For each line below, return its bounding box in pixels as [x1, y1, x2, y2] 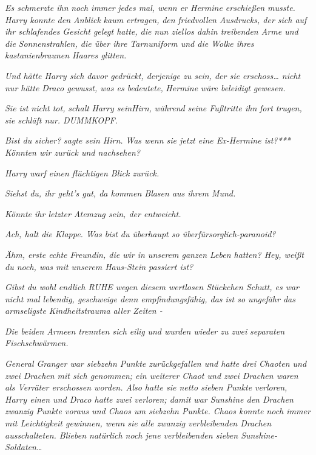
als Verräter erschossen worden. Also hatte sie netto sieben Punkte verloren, [5, 381, 287, 394]
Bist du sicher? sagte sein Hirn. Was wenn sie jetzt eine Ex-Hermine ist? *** [5, 134, 291, 147]
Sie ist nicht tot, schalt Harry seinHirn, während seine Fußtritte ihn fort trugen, [5, 102, 302, 114]
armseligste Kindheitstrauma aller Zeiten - [5, 304, 163, 317]
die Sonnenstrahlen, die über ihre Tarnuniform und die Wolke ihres [5, 36, 254, 49]
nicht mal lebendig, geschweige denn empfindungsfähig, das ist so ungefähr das [5, 292, 295, 305]
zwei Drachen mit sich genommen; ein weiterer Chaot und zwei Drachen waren [5, 369, 298, 381]
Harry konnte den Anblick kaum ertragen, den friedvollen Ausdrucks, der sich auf [5, 13, 307, 26]
